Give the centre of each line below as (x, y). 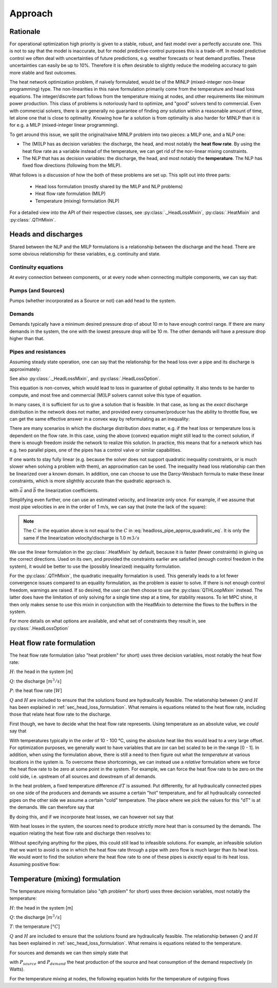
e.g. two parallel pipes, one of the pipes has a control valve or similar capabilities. (95, 450)
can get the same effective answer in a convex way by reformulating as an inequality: (100, 419)
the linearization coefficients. (68, 490)
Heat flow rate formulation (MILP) (71, 194)
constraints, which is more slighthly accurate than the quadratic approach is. (90, 481)
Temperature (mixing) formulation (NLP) (77, 201)
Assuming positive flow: (35, 864)
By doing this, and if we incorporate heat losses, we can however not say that (92, 817)
